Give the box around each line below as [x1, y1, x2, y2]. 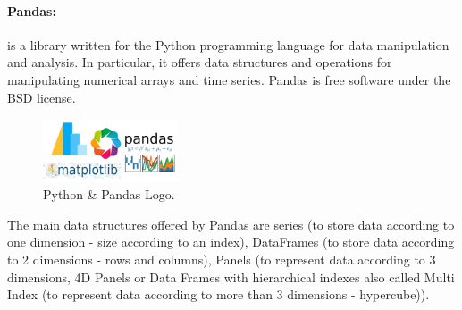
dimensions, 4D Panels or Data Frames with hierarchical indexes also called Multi [7, 267, 455, 286]
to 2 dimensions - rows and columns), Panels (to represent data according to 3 [7, 250, 436, 269]
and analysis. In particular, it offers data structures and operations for [7, 53, 392, 71]
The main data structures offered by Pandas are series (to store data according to [7, 214, 455, 233]
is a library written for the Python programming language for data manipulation [7, 35, 449, 54]
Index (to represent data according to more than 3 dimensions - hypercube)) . [7, 285, 430, 304]
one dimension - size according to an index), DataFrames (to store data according [7, 232, 455, 251]
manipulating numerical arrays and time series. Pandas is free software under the [7, 70, 451, 88]
